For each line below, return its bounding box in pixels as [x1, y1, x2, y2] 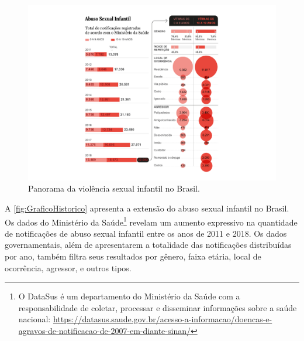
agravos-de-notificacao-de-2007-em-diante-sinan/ [18, 324, 191, 336]
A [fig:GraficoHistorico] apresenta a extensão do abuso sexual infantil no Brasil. [5, 202, 289, 214]
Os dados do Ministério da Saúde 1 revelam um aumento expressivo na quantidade [5, 214, 298, 228]
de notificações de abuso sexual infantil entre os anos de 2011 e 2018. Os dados [5, 227, 287, 239]
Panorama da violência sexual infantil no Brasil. [28, 182, 200, 195]
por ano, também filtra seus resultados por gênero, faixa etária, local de [5, 250, 261, 262]
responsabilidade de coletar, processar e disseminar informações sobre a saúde [18, 301, 297, 313]
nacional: [18, 313, 51, 325]
